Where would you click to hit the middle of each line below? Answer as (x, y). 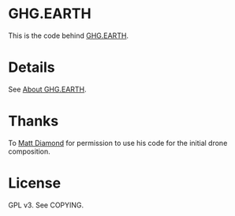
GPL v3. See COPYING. (46, 205)
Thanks (34, 121)
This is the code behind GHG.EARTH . (68, 35)
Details (32, 67)
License (35, 183)
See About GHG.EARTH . (47, 89)
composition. (30, 151)
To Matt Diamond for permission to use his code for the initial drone (118, 143)
